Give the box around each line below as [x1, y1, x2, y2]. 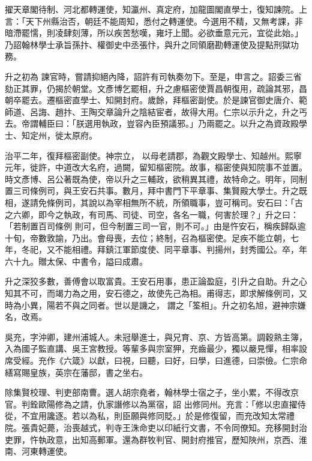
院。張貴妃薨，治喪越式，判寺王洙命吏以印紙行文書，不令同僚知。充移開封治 [5, 421, 307, 433]
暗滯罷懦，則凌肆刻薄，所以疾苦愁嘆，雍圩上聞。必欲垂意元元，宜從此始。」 [5, 26, 303, 39]
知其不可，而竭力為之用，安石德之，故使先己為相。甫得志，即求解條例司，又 [5, 287, 307, 300]
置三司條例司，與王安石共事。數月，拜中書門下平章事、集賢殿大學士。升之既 [5, 184, 307, 197]
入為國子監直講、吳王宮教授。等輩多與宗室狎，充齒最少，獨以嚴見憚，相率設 [5, 342, 307, 355]
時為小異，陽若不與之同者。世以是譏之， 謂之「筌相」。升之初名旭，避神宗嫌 [5, 298, 306, 311]
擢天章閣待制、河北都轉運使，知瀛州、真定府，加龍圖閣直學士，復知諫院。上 [5, 3, 307, 15]
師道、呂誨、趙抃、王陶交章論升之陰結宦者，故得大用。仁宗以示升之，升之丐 [5, 105, 307, 118]
